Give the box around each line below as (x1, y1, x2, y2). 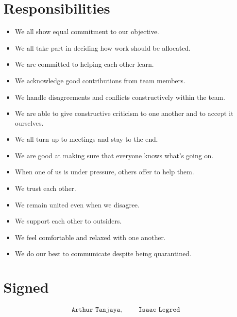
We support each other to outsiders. (15, 216, 122, 226)
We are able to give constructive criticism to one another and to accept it (15, 108, 234, 118)
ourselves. (15, 117, 44, 128)
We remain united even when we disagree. (15, 199, 140, 209)
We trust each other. (15, 183, 76, 193)
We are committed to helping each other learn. (15, 59, 154, 69)
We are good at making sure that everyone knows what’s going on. (15, 150, 214, 160)
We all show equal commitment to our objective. (15, 26, 159, 37)
